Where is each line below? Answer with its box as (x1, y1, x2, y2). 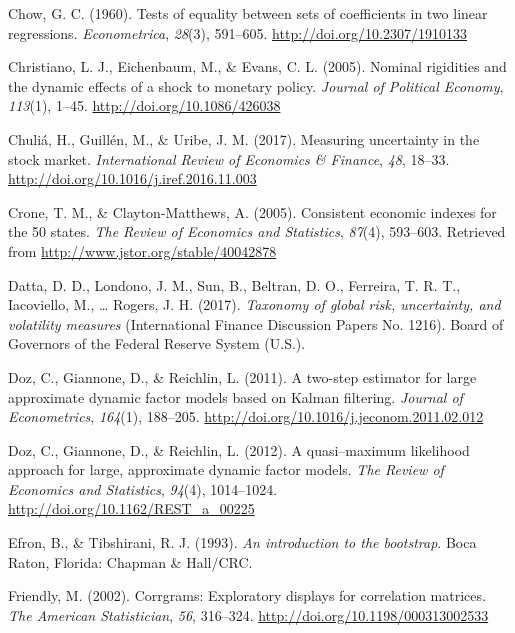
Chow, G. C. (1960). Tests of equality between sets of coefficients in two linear (8, 3, 488, 23)
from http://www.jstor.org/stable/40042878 (8, 240, 277, 261)
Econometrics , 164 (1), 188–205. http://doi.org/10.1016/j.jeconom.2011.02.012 (8, 406, 484, 427)
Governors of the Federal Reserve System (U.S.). (8, 333, 306, 354)
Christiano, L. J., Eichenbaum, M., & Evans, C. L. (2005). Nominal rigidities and (8, 56, 507, 77)
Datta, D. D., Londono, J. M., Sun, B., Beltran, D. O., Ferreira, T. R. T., (8, 274, 461, 295)
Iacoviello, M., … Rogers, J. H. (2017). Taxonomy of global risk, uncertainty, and (8, 294, 501, 315)
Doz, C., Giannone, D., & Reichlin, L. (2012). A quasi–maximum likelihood (8, 439, 470, 460)
